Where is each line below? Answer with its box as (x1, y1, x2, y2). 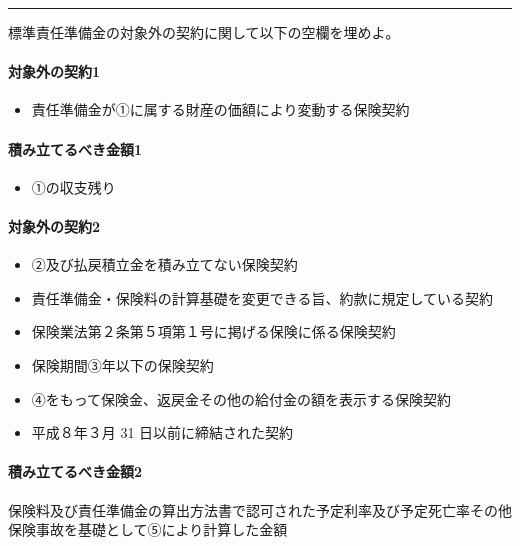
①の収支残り (31, 176, 116, 197)
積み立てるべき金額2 (8, 461, 143, 482)
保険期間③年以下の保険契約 (31, 354, 214, 375)
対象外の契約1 (8, 61, 101, 82)
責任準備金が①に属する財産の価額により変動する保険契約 (31, 99, 410, 120)
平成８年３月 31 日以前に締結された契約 (31, 422, 294, 443)
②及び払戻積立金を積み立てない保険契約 (31, 254, 298, 275)
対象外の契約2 (8, 215, 101, 236)
